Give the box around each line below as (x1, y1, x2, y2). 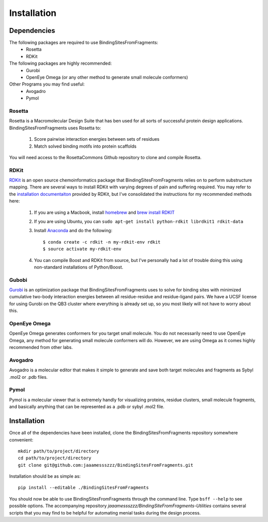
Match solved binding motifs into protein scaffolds (34, 143, 136, 149)
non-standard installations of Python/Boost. (34, 264, 124, 270)
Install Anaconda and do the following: (34, 228, 113, 234)
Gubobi (9, 276, 27, 283)
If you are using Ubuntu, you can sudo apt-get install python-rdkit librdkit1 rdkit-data (34, 218, 243, 224)
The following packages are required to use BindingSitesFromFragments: (9, 40, 158, 46)
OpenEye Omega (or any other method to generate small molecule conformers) (26, 75, 188, 81)
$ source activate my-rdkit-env (43, 246, 122, 252)
